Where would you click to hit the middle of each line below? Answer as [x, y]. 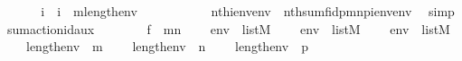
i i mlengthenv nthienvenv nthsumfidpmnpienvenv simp [248, 11]
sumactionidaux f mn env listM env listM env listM [228, 28]
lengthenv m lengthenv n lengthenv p [167, 46]
